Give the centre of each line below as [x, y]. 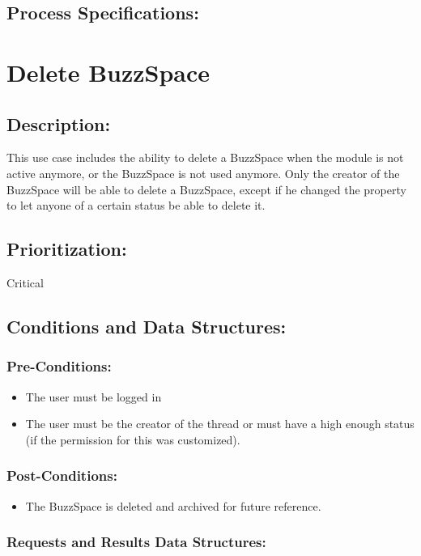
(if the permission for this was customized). [133, 439]
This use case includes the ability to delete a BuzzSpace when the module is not [205, 157]
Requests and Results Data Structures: [136, 542]
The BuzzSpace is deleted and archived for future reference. [173, 505]
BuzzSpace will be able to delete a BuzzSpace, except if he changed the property [206, 189]
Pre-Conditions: [59, 366]
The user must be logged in [94, 396]
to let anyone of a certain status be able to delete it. [136, 205]
